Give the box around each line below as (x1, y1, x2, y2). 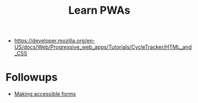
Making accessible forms (14, 90, 76, 98)
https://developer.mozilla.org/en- (14, 37, 96, 45)
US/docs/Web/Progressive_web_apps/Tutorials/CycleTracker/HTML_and (14, 43, 192, 51)
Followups (5, 71, 58, 84)
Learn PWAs (68, 4, 131, 17)
